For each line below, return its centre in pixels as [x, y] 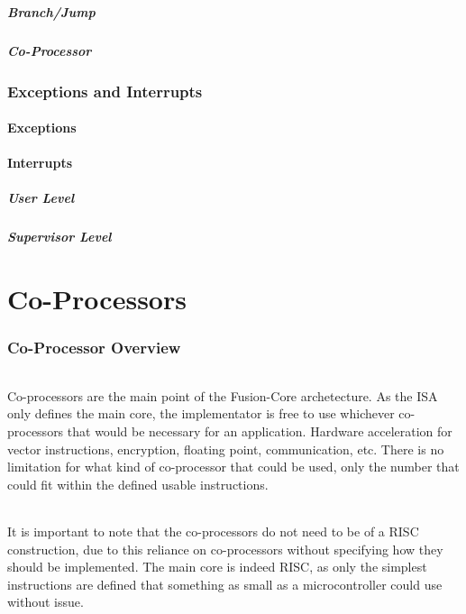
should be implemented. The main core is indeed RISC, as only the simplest [217, 567]
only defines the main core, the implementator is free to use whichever [201, 413]
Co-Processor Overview [94, 348]
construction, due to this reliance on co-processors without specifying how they [225, 549]
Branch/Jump [51, 11]
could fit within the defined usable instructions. [138, 484]
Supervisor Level [59, 237]
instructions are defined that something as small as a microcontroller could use [225, 584]
